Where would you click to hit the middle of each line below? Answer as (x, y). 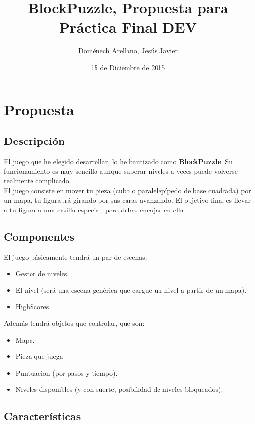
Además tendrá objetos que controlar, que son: (74, 323)
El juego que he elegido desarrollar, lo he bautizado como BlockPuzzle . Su (118, 161)
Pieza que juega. (40, 356)
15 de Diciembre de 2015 (128, 67)
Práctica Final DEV (128, 27)
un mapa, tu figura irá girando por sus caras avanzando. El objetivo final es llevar (127, 200)
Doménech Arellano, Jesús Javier (128, 51)
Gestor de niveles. (42, 273)
